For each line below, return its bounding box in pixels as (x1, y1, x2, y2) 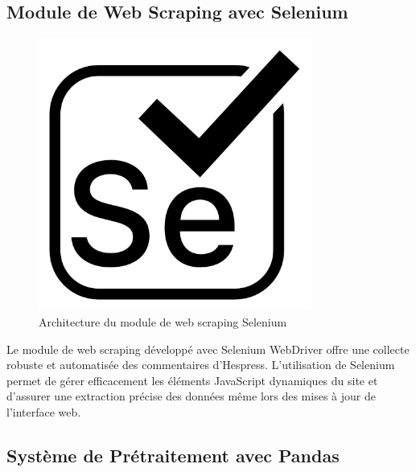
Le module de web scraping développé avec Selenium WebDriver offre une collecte (6, 340, 410, 357)
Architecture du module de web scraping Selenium (39, 313, 287, 330)
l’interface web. (6, 403, 81, 420)
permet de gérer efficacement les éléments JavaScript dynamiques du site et (6, 371, 378, 388)
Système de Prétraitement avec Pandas (6, 442, 340, 467)
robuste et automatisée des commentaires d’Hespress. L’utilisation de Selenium (6, 356, 395, 373)
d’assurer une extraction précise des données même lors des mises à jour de (6, 388, 376, 404)
